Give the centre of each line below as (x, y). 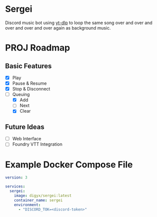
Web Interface (27, 139)
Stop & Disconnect (31, 89)
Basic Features (28, 66)
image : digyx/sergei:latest (43, 195)
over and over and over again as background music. (58, 28)
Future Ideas (25, 127)
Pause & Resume (29, 83)
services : (15, 186)
